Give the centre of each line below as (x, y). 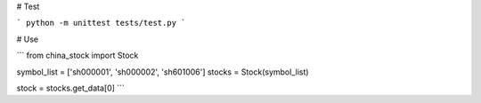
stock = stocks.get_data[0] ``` (70, 88)
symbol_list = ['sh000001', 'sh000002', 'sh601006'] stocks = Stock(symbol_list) (163, 72)
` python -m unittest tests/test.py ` (101, 23)
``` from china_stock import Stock (77, 55)
